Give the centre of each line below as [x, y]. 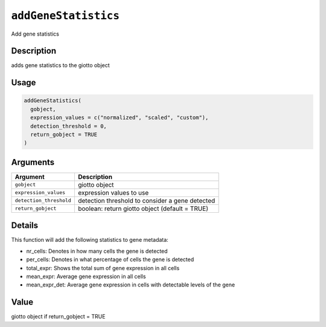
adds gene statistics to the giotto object [60, 65]
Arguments [33, 162]
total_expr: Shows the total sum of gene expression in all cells [103, 268]
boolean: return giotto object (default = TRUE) [143, 209]
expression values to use [113, 192]
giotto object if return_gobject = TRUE [58, 317]
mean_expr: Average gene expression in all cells [86, 276]
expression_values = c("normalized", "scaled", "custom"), [120, 118]
